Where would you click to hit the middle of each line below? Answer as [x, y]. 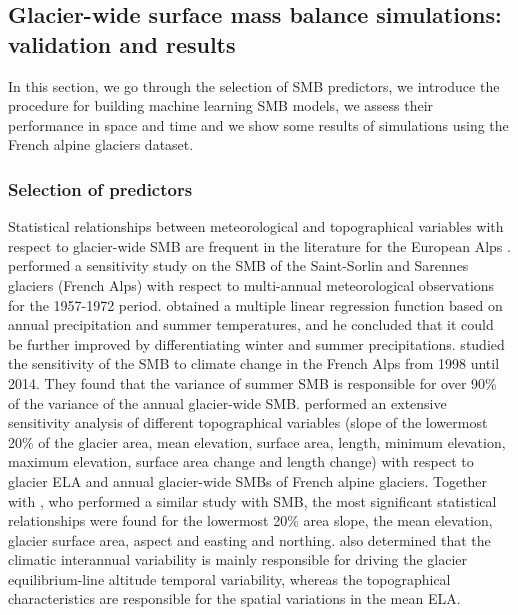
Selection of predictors [100, 188]
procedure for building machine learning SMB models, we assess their [221, 105]
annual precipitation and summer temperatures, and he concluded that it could [251, 324]
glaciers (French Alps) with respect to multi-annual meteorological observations [251, 284]
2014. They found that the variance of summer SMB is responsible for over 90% [252, 382]
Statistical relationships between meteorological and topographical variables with [256, 226]
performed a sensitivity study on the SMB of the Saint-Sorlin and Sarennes [238, 265]
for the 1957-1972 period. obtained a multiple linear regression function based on [255, 304]
